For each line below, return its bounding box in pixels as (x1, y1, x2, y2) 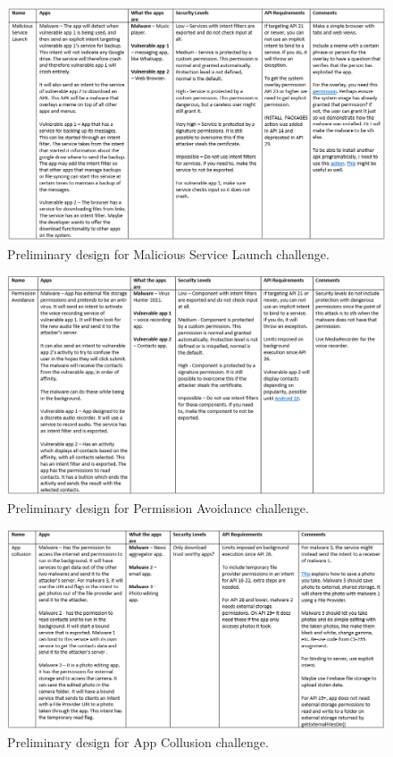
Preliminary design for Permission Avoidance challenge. (7, 498, 309, 517)
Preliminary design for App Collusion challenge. (7, 733, 269, 752)
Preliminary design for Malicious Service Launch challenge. (7, 244, 330, 263)
